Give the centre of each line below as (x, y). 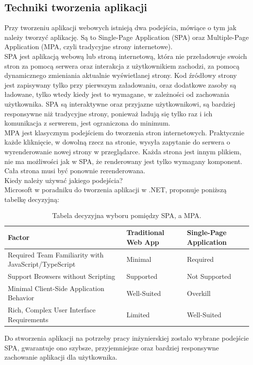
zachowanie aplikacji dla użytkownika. (61, 357)
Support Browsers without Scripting (62, 276)
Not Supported (209, 276)
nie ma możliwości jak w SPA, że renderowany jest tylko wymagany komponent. (123, 161)
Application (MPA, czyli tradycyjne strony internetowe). (89, 46)
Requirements (28, 319)
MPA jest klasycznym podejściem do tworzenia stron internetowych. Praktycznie (124, 132)
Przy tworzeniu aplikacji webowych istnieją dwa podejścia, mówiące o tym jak (120, 27)
